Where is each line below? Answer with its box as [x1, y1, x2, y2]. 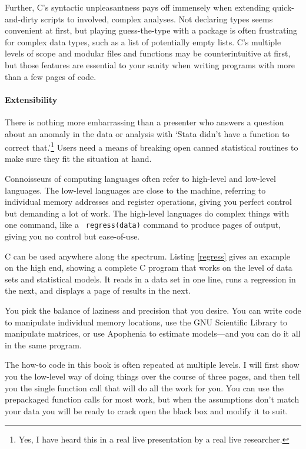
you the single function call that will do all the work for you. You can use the [5, 381, 284, 394]
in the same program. [5, 338, 82, 351]
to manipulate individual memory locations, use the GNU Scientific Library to [5, 315, 288, 328]
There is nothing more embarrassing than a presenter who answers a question [5, 115, 284, 128]
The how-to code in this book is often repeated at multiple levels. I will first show [5, 358, 300, 371]
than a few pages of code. [5, 70, 97, 82]
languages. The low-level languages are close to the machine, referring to [5, 184, 266, 196]
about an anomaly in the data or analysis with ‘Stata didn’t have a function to [5, 127, 290, 139]
